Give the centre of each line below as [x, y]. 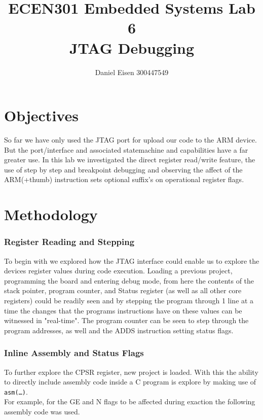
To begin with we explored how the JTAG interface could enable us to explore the [132, 260]
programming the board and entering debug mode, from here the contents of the [129, 280]
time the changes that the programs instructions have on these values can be [123, 310]
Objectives [41, 115]
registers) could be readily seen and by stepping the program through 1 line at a [129, 300]
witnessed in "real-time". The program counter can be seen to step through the [126, 320]
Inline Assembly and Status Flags [74, 353]
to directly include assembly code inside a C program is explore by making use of [130, 382]
